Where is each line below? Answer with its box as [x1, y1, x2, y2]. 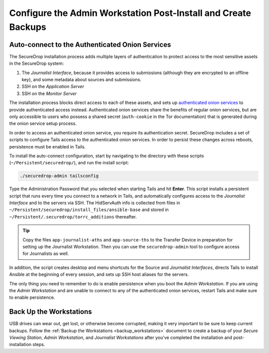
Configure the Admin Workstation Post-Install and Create [9, 7, 252, 18]
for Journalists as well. [22, 250, 69, 256]
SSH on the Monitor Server [21, 90, 77, 97]
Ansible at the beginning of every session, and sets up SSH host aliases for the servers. [9, 271, 189, 277]
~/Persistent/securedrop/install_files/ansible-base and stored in [9, 207, 169, 213]
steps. [32, 342, 45, 348]
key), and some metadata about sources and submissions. [21, 77, 141, 83]
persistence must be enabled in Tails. [9, 143, 86, 149]
